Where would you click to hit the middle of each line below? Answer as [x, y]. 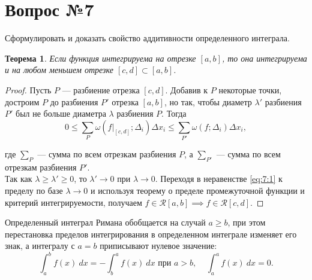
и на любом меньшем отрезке [59, 70]
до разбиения [74, 101]
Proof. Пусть [28, 89]
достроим [22, 101]
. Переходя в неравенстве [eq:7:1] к [219, 179]
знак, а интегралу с [40, 246]
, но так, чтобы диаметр [208, 101]
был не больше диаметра [61, 113]
